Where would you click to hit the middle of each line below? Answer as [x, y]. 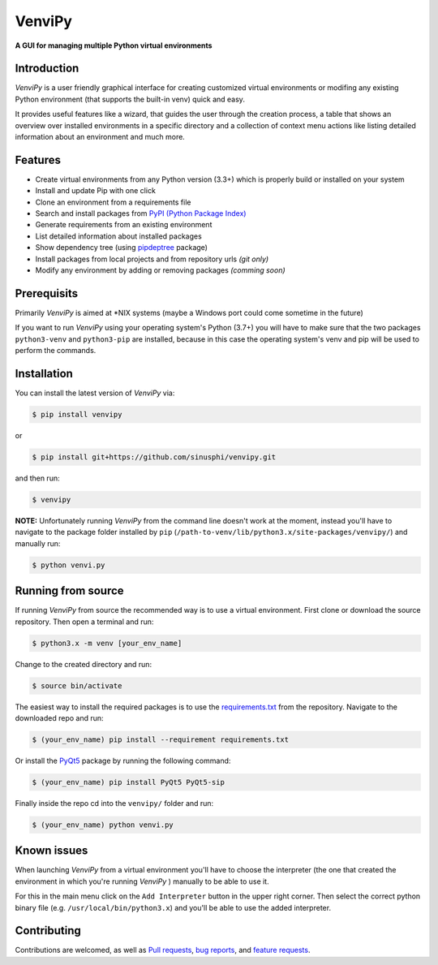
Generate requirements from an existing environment [124, 225]
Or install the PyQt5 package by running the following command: [123, 760]
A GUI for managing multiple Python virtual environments [114, 45]
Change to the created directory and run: [84, 664]
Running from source [70, 591]
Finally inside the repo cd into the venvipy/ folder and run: [114, 803]
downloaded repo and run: [60, 717]
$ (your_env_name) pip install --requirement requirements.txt [161, 739]
